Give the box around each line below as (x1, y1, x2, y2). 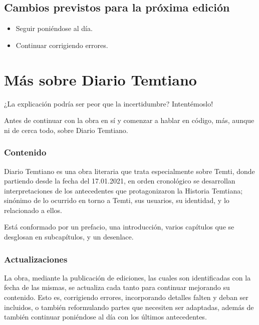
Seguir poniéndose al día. (16, 23, 93, 33)
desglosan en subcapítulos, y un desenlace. (4, 231, 134, 242)
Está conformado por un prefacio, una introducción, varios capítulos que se (4, 221, 234, 232)
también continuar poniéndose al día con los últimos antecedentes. (4, 311, 207, 322)
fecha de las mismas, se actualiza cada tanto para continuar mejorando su (4, 282, 230, 292)
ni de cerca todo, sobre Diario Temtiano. (4, 124, 128, 135)
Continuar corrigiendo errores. (16, 39, 108, 50)
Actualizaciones (4, 252, 68, 265)
